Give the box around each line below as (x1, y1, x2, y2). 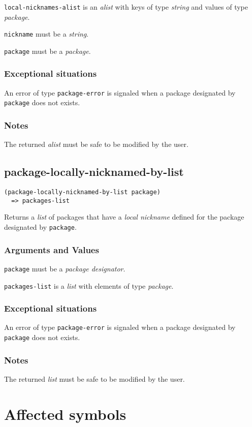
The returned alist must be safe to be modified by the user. (4, 139, 188, 149)
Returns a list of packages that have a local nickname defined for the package (4, 211, 244, 222)
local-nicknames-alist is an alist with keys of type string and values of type (4, 2, 248, 12)
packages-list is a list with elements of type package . (4, 280, 174, 291)
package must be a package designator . (4, 263, 125, 273)
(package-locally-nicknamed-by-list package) (4, 189, 161, 196)
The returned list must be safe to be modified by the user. (4, 373, 185, 384)
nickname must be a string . (4, 28, 89, 39)
